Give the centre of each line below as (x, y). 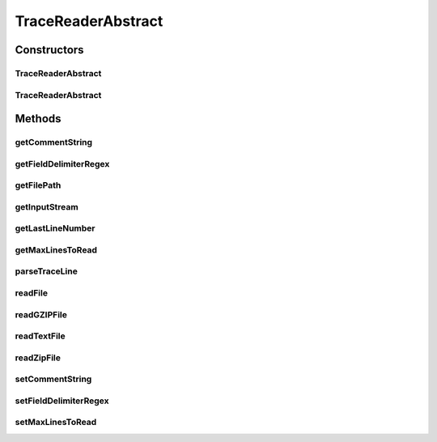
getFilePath (38, 185)
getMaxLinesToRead (56, 249)
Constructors (49, 50)
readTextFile (40, 336)
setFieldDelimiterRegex (62, 401)
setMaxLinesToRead (56, 423)
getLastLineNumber (55, 228)
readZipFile (38, 358)
